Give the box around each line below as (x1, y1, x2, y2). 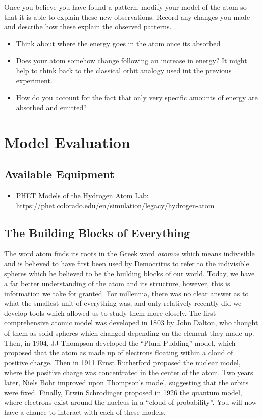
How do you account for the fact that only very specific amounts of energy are (16, 92, 258, 103)
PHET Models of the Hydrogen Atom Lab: (16, 190, 149, 200)
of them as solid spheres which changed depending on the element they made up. (4, 328, 254, 338)
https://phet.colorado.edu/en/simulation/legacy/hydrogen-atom (16, 200, 215, 210)
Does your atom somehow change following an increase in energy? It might (16, 55, 247, 66)
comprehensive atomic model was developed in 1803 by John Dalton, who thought (4, 317, 258, 328)
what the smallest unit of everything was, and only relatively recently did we (4, 298, 242, 308)
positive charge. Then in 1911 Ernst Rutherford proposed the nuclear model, (4, 357, 241, 367)
